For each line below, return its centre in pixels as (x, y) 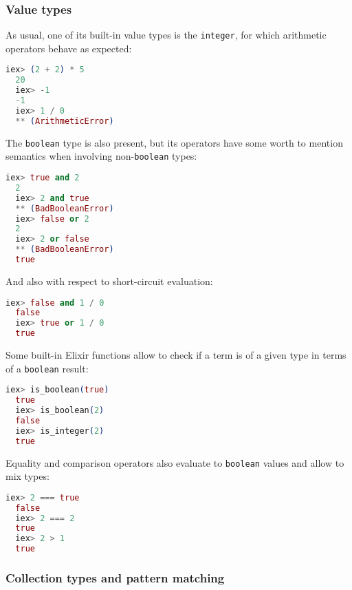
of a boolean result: (47, 368)
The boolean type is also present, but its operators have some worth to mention (174, 142)
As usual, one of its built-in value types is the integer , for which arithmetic (166, 35)
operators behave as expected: (69, 48)
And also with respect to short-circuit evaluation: (109, 281)
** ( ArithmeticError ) (65, 121)
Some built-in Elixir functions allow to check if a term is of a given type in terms (176, 355)
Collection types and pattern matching (115, 577)
